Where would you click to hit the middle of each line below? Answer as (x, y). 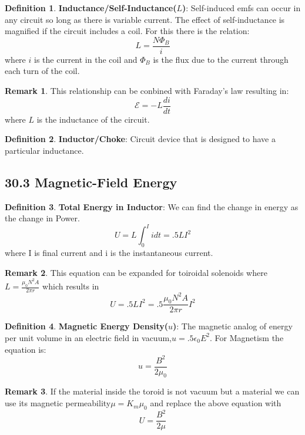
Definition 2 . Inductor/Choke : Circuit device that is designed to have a (140, 139)
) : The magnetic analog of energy (233, 326)
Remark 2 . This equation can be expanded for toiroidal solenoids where (136, 272)
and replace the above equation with (216, 403)
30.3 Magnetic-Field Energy (91, 182)
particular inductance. (44, 150)
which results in (71, 286)
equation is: (26, 349)
